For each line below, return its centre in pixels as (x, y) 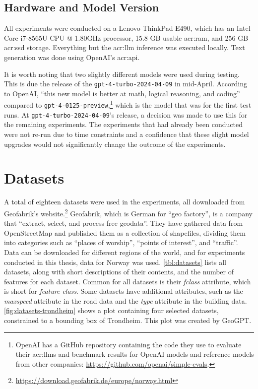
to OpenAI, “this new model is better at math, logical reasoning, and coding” (122, 93)
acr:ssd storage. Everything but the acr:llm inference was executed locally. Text (125, 47)
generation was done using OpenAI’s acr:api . (72, 57)
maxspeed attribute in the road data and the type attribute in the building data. (126, 300)
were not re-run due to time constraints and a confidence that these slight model (127, 134)
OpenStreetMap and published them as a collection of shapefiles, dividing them (125, 232)
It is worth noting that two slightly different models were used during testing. (122, 74)
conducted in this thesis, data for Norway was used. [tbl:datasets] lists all (115, 262)
